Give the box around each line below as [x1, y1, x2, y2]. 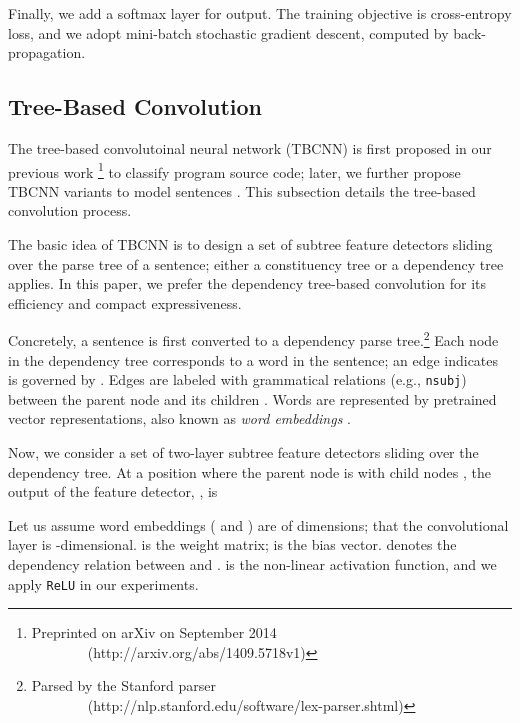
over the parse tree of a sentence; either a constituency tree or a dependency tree [8, 253, 504, 274]
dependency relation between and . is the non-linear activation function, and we [8, 554, 497, 575]
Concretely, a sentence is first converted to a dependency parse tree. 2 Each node [8, 327, 499, 351]
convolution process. [8, 200, 132, 221]
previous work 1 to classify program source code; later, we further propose [8, 158, 461, 182]
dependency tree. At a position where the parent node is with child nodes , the [8, 461, 491, 482]
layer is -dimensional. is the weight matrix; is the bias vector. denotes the [8, 534, 457, 555]
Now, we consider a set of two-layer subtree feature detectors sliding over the [8, 442, 479, 463]
